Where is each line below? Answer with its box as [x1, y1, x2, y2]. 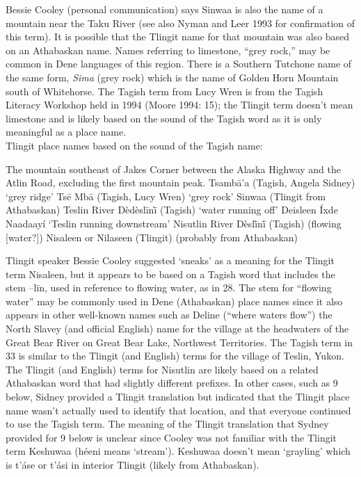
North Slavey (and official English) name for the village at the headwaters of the [6, 321, 349, 336]
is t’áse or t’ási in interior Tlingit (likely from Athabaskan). [6, 458, 259, 471]
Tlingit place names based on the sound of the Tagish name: [6, 138, 263, 152]
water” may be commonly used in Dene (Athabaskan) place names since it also [6, 293, 343, 308]
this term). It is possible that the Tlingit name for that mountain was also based [6, 29, 350, 44]
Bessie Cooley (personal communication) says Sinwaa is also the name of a [6, 2, 323, 16]
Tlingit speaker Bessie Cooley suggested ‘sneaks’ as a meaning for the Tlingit [6, 253, 335, 268]
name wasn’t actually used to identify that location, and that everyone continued [6, 403, 351, 417]
